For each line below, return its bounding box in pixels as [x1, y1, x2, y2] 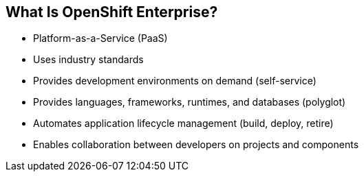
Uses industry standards [33, 54, 144, 66]
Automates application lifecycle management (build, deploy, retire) [33, 117, 334, 130]
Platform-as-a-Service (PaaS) [33, 32, 168, 45]
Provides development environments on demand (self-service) [33, 75, 317, 87]
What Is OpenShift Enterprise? [6, 3, 218, 21]
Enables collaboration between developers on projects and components [33, 139, 359, 151]
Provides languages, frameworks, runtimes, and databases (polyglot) [33, 96, 346, 108]
